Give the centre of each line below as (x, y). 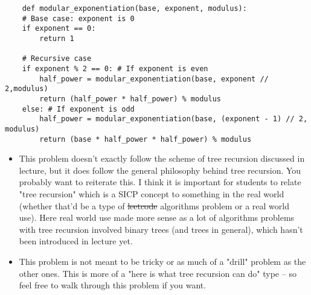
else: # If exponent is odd (78, 109)
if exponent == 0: (59, 29)
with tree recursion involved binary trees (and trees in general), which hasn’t (161, 229)
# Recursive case (57, 59)
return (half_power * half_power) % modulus (130, 99)
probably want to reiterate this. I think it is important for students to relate (160, 182)
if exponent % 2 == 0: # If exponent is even (115, 68)
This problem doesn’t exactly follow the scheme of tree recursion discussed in (162, 158)
